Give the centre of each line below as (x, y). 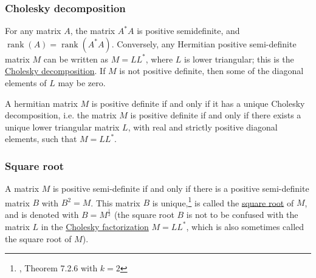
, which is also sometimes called (245, 226)
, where (159, 59)
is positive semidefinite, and (188, 31)
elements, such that (41, 139)
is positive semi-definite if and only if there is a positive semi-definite (181, 188)
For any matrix (33, 31)
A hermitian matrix (41, 103)
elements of (26, 83)
